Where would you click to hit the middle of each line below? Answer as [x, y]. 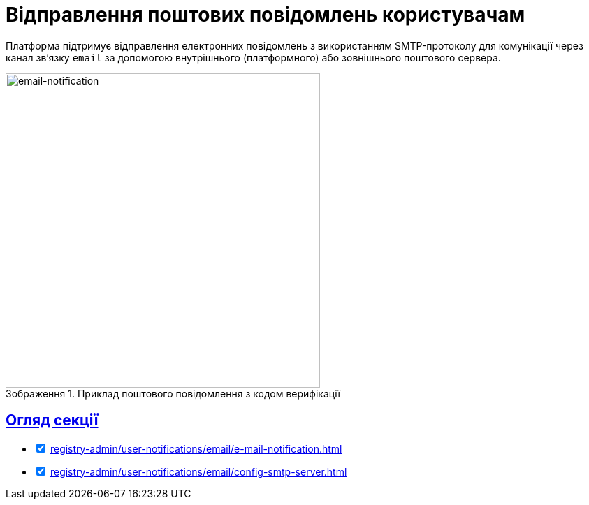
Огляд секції [52, 420]
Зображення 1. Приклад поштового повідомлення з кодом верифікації [173, 393]
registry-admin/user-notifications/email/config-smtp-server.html [198, 471]
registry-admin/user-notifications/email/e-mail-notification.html [196, 448]
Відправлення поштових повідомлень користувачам [266, 15]
